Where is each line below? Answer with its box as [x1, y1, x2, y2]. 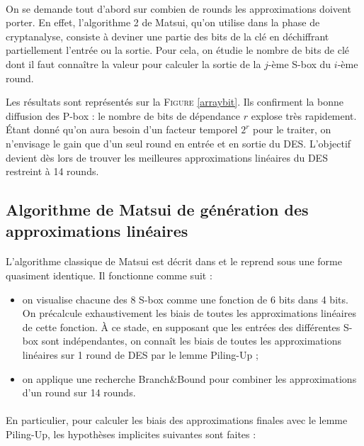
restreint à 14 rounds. [6, 164, 99, 179]
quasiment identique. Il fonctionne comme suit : [6, 268, 212, 283]
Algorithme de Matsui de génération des [6, 199, 309, 221]
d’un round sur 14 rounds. [22, 385, 136, 400]
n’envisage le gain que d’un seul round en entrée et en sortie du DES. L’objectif [6, 135, 351, 150]
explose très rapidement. [251, 108, 357, 123]
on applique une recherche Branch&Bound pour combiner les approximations [22, 371, 357, 386]
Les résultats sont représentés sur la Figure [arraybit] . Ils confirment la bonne [6, 94, 343, 109]
